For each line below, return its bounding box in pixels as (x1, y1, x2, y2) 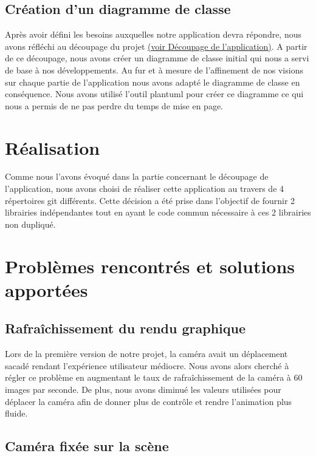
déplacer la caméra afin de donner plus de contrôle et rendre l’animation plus (5, 395, 292, 407)
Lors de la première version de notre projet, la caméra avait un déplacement (5, 347, 288, 360)
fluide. (5, 407, 28, 420)
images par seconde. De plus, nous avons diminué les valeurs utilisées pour (5, 383, 281, 395)
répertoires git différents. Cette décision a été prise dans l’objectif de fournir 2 (5, 194, 295, 206)
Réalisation (5, 135, 100, 160)
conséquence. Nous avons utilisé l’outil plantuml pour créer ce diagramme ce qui (5, 87, 304, 100)
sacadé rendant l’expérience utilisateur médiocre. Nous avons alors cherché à (5, 359, 289, 372)
